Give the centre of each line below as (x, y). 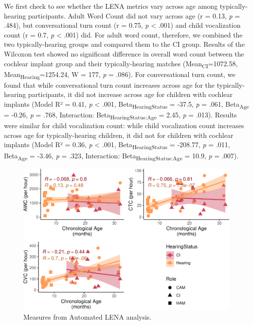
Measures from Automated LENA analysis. (88, 317)
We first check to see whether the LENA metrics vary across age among (111, 6)
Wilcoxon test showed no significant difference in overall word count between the (124, 53)
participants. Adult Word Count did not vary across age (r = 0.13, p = (134, 15)
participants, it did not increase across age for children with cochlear (130, 94)
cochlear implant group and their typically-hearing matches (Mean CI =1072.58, (121, 64)
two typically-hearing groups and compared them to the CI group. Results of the (124, 44)
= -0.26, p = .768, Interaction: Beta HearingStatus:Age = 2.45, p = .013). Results (120, 115)
